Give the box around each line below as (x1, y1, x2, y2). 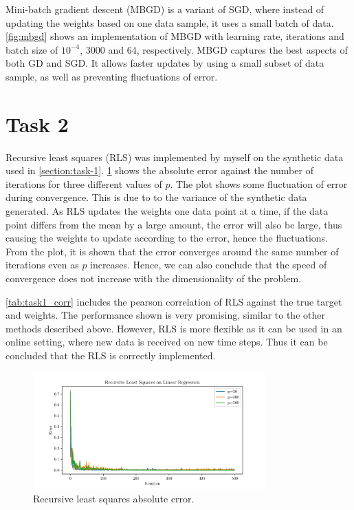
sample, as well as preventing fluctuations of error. (5, 69, 218, 83)
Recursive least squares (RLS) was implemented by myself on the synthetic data (5, 149, 344, 164)
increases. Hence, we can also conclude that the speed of (90, 257, 327, 272)
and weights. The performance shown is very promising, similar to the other (5, 308, 325, 322)
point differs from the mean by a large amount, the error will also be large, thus (5, 217, 342, 231)
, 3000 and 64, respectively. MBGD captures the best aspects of (80, 42, 348, 56)
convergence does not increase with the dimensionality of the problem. (5, 271, 302, 286)
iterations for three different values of (5, 176, 162, 191)
